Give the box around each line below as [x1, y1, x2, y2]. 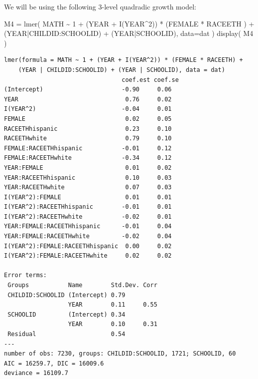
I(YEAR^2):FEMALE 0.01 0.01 [4, 193, 172, 201]
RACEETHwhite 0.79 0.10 [4, 135, 172, 142]
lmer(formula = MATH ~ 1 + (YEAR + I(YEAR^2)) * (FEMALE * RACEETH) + [4, 56, 243, 64]
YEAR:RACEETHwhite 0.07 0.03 [4, 184, 172, 191]
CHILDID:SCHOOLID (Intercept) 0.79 [7, 291, 126, 299]
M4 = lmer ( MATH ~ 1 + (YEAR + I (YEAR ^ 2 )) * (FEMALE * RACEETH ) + [4, 18, 255, 28]
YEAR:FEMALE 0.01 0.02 [4, 164, 172, 171]
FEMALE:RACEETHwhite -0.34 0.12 [4, 154, 172, 162]
